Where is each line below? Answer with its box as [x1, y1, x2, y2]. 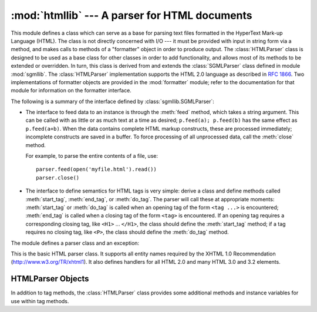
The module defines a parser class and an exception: [11, 239, 140, 247]
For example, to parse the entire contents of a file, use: [25, 152, 158, 160]
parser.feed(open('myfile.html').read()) [36, 166, 157, 173]
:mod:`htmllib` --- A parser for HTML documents [11, 9, 252, 22]
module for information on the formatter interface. [11, 87, 131, 94]
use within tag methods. [11, 297, 69, 304]
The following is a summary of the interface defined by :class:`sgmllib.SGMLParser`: [11, 98, 214, 105]
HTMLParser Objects [11, 274, 89, 284]
